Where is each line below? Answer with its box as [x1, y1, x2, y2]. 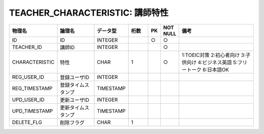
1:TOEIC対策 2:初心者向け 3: [181, 51, 246, 58]
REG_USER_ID [12, 73, 44, 80]
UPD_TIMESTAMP [12, 108, 53, 114]
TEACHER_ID [12, 44, 43, 50]
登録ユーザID [60, 74, 89, 81]
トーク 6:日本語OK [186, 66, 229, 73]
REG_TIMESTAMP [12, 85, 53, 91]
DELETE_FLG [12, 119, 43, 126]
